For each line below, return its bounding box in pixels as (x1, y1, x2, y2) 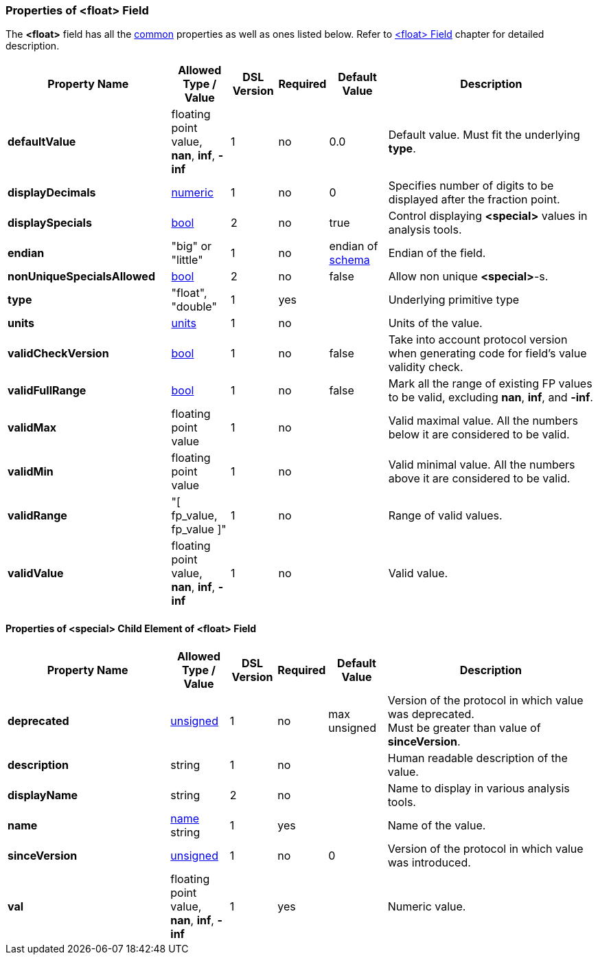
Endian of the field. (388, 246, 486, 260)
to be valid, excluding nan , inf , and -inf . (388, 390, 593, 405)
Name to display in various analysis (387, 781, 570, 795)
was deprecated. (387, 706, 474, 721)
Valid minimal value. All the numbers (388, 458, 575, 472)
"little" (171, 253, 203, 267)
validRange (8, 509, 67, 523)
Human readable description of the (387, 750, 568, 765)
